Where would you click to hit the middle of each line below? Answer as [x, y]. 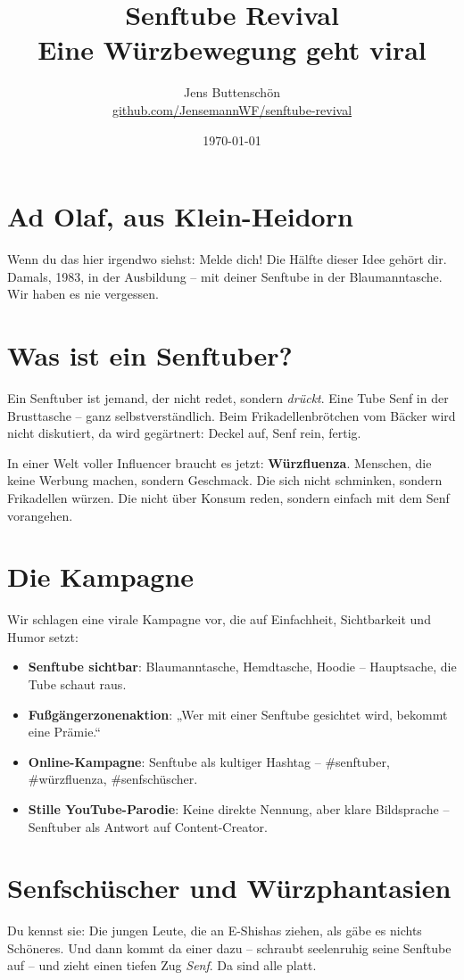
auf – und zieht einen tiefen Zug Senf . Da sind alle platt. [162, 965]
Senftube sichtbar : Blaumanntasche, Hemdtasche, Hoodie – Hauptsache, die [242, 667]
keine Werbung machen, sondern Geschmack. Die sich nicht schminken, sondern [225, 480]
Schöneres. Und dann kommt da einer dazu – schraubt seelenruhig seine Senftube [229, 947]
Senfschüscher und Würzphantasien [229, 888]
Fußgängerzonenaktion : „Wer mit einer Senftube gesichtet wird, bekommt [238, 714]
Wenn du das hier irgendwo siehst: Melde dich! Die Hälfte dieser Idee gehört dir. [227, 259]
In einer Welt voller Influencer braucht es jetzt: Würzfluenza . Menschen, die [220, 462]
